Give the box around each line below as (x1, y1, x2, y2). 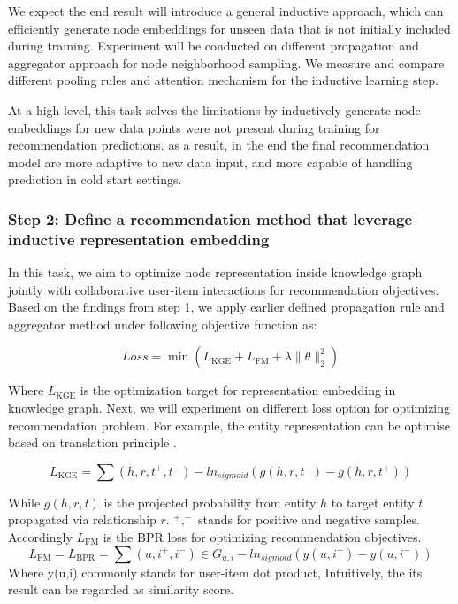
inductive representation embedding (8, 228, 270, 250)
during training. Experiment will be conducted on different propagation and (8, 36, 419, 55)
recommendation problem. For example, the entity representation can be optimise (8, 415, 450, 434)
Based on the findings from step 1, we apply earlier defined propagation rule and (8, 298, 445, 316)
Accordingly (8, 528, 73, 546)
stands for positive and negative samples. (198, 510, 420, 529)
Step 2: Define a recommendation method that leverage (8, 207, 413, 229)
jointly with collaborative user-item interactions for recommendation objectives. (8, 280, 439, 298)
